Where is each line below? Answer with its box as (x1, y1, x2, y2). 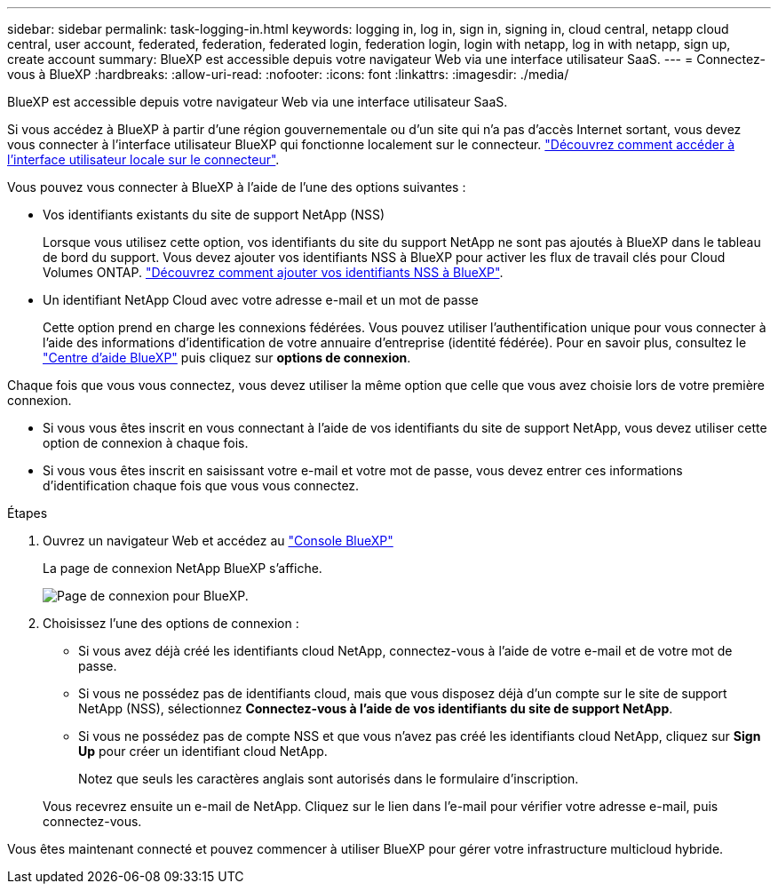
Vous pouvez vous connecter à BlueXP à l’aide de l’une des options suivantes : (7, 179, 466, 195)
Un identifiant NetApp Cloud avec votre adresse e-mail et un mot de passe (43, 292, 479, 307)
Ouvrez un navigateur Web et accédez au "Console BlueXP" (43, 533, 393, 548)
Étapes (7, 505, 48, 521)
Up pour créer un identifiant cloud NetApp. (78, 744, 328, 759)
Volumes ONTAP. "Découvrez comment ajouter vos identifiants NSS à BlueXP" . (43, 265, 504, 280)
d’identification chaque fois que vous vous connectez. (43, 478, 360, 493)
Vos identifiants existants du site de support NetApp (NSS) (43, 207, 385, 222)
